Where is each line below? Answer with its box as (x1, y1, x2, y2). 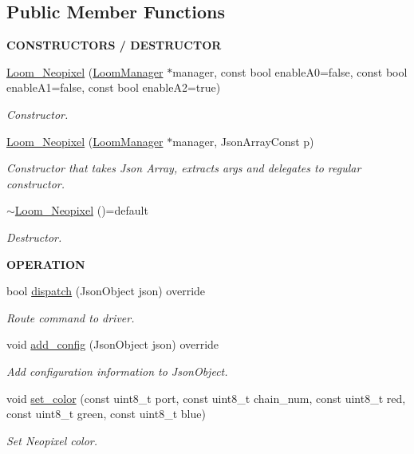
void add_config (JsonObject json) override (6, 336, 219, 353)
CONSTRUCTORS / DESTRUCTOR (6, 37, 222, 53)
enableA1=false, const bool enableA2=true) (6, 79, 221, 96)
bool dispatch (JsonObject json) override (6, 282, 206, 299)
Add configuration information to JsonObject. (6, 362, 228, 379)
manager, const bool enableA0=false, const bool (172, 63, 408, 80)
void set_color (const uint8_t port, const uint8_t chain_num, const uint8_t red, (6, 389, 406, 406)
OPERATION (6, 255, 85, 272)
